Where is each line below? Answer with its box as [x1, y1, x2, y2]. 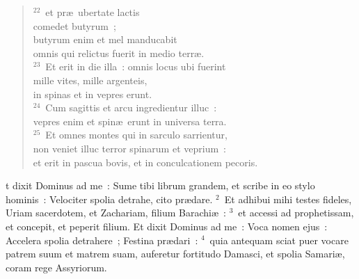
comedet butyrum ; [33, 18, 116, 33]
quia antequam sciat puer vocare [209, 232, 349, 247]
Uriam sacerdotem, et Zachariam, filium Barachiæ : [6, 205, 226, 220]
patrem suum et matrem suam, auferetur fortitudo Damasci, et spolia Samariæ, [6, 246, 345, 261]
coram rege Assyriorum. [6, 260, 107, 274]
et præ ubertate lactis [45, 5, 140, 19]
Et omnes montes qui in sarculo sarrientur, [45, 127, 228, 142]
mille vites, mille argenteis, [33, 72, 147, 87]
